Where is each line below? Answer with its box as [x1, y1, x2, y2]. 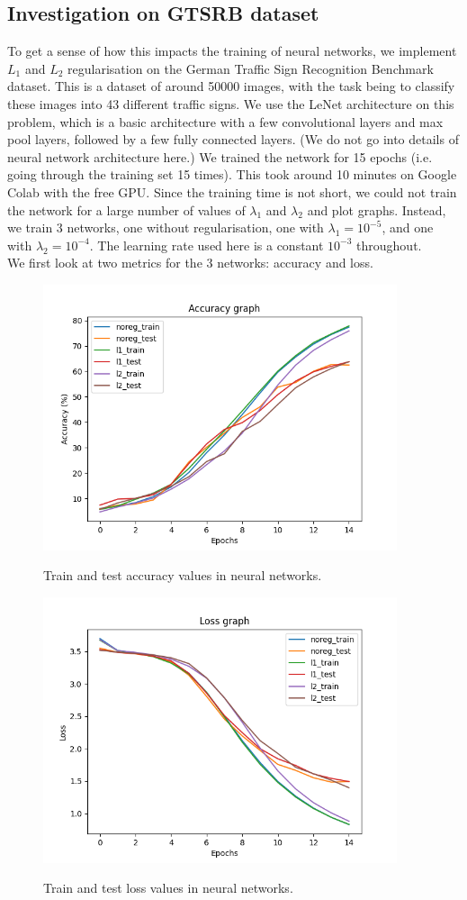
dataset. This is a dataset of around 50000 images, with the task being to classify [7, 77, 455, 95]
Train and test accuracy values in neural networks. [43, 566, 322, 585]
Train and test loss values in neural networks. [43, 878, 293, 897]
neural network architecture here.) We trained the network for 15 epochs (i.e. [7, 147, 433, 166]
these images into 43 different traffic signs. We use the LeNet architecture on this [7, 94, 454, 113]
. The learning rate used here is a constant [89, 235, 324, 254]
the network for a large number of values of [7, 200, 246, 219]
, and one [382, 218, 434, 237]
